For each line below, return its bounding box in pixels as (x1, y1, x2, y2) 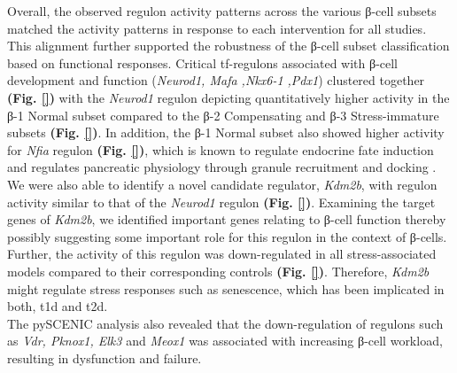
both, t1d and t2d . (7, 297, 108, 315)
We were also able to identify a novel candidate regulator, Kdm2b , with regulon (7, 175, 438, 193)
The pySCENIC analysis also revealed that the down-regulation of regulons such (7, 314, 444, 332)
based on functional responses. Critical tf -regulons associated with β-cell (7, 53, 399, 72)
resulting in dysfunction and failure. (7, 348, 202, 367)
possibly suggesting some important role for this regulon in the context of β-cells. (7, 227, 447, 245)
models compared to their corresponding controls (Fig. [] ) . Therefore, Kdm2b (7, 261, 430, 280)
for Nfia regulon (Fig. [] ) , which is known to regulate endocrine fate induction (7, 140, 434, 159)
